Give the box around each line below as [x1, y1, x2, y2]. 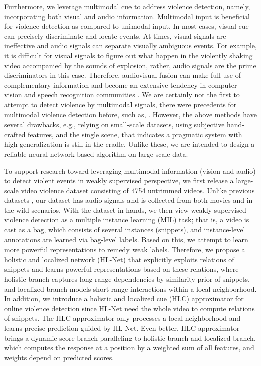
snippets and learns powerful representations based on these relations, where [4, 264, 239, 274]
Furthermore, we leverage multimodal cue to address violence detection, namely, [4, 1, 250, 11]
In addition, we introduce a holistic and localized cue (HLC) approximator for [4, 293, 244, 304]
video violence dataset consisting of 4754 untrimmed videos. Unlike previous [21, 185, 255, 195]
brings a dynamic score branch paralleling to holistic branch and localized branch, [4, 332, 256, 343]
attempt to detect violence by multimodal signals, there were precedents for [4, 99, 237, 109]
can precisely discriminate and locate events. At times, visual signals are [4, 30, 226, 41]
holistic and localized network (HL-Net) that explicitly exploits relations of [4, 254, 234, 264]
